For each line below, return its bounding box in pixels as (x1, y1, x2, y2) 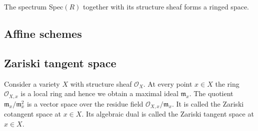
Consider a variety (4, 78, 60, 89)
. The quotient (189, 88, 233, 99)
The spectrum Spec (4, 1, 63, 11)
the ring (215, 78, 239, 89)
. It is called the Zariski (171, 98, 244, 109)
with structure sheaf (70, 78, 132, 89)
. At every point (143, 78, 192, 89)
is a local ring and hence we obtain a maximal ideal (20, 88, 178, 99)
